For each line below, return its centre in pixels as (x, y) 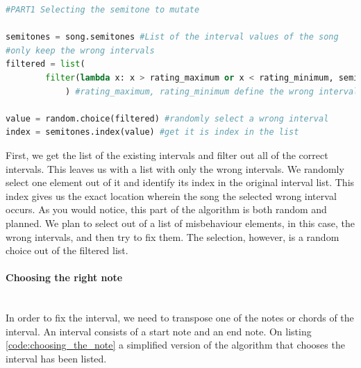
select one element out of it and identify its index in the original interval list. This (180, 182)
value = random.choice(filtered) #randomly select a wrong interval (167, 118)
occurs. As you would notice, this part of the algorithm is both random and (166, 209)
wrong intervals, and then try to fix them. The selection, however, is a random (173, 236)
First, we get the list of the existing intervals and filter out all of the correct (167, 154)
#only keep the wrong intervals (80, 50)
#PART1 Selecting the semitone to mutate (103, 10)
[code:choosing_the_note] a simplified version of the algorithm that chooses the (175, 345)
